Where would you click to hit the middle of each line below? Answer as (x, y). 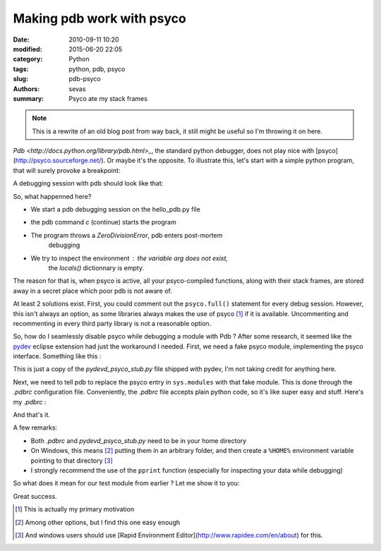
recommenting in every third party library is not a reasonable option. (112, 323)
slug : (20, 79)
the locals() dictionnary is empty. (96, 267)
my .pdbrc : (30, 401)
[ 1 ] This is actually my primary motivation (74, 509)
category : (28, 59)
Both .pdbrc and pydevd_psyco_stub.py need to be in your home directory (139, 440)
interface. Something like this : (57, 356)
